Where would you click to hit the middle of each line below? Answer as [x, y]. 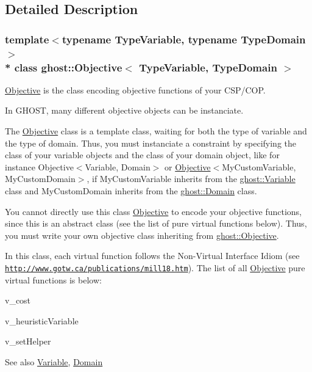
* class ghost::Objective [64, 67]
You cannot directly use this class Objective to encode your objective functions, [153, 211]
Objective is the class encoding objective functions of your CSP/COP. [135, 89]
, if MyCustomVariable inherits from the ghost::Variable [191, 179]
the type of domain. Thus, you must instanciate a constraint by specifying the [151, 143]
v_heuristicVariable [42, 320]
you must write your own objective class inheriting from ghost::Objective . [142, 235]
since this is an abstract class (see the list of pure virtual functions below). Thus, [156, 223]
